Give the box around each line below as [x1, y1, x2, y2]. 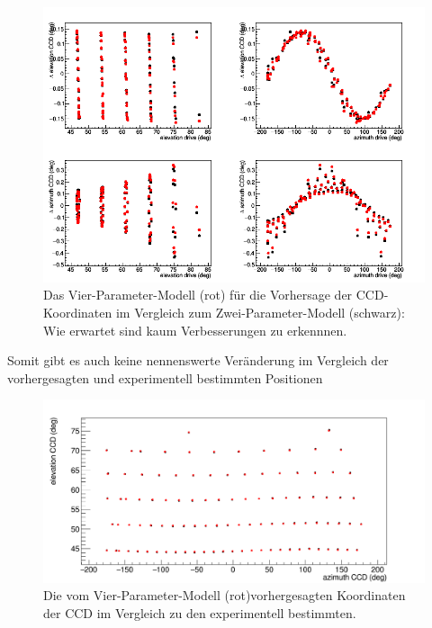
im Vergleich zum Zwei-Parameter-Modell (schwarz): [115, 302, 405, 321]
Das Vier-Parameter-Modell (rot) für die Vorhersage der [43, 285, 353, 304]
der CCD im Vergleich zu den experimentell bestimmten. [43, 603, 356, 622]
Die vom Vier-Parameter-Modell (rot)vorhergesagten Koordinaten [43, 586, 406, 605]
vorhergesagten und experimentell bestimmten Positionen [7, 368, 323, 387]
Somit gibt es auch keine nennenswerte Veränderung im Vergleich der [7, 351, 389, 370]
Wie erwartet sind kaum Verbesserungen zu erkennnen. [43, 320, 347, 339]
